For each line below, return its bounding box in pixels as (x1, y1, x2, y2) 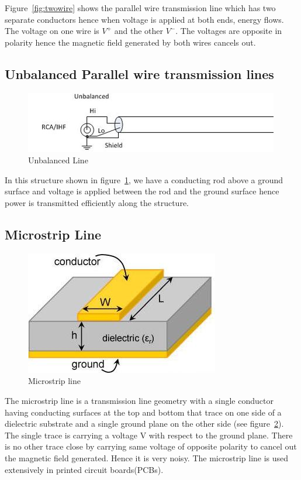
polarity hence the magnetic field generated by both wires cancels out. (5, 36, 256, 48)
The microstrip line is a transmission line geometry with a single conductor (5, 394, 274, 406)
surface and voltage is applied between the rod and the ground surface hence (5, 185, 279, 197)
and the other (114, 25, 164, 37)
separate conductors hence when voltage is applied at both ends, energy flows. (5, 13, 284, 25)
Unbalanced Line (28, 154, 88, 166)
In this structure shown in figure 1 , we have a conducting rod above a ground (5, 173, 283, 186)
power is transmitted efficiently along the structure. (5, 196, 189, 208)
